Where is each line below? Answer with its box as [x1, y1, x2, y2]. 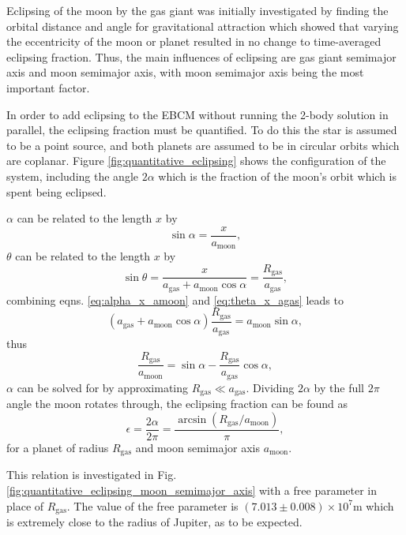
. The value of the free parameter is [66, 497, 239, 514]
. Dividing [246, 379, 295, 395]
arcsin [178, 413, 207, 425]
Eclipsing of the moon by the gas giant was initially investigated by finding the [6, 2, 389, 18]
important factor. [6, 79, 90, 95]
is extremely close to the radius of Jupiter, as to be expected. [6, 514, 303, 529]
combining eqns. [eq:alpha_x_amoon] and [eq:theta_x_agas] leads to [6, 291, 344, 308]
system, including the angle [6, 167, 138, 184]
